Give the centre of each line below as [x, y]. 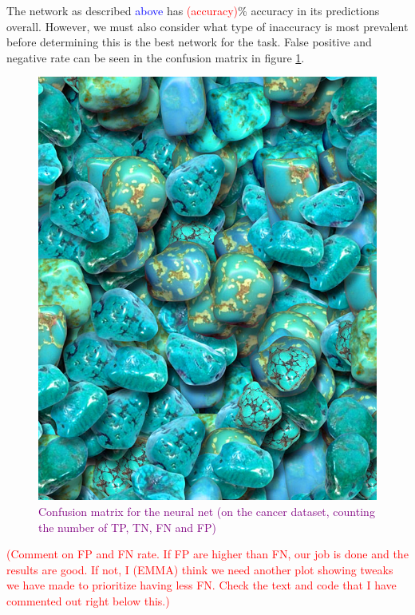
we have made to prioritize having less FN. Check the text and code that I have [202, 585]
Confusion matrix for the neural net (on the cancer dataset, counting [207, 511]
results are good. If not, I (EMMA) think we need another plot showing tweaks [200, 569]
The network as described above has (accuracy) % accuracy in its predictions [193, 10]
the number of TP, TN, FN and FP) [127, 527]
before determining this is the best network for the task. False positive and [189, 42]
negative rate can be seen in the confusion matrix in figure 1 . [156, 57]
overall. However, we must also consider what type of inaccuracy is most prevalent [207, 26]
